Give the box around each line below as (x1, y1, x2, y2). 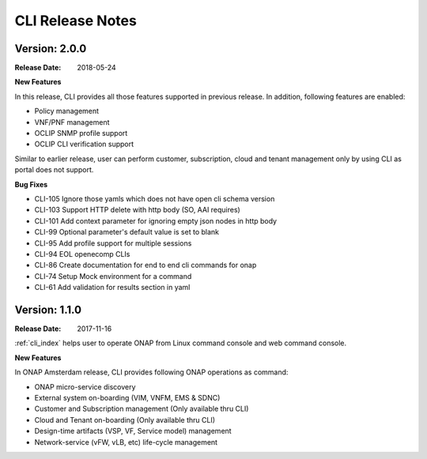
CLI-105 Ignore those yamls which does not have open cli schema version (34, 194, 275, 203)
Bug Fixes (14, 179, 48, 189)
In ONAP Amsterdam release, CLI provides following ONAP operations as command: (14, 367, 289, 377)
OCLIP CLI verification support (34, 139, 134, 149)
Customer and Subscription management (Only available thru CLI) (34, 404, 249, 414)
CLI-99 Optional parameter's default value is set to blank (34, 228, 219, 237)
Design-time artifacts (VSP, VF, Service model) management (34, 427, 232, 436)
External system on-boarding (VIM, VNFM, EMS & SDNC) (34, 393, 221, 402)
